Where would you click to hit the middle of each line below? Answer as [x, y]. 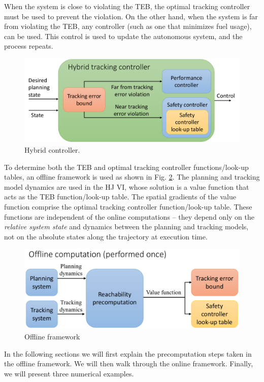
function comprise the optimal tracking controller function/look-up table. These [128, 206]
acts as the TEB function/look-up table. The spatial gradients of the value [120, 197]
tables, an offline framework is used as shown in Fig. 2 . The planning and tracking [132, 177]
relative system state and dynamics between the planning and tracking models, [126, 227]
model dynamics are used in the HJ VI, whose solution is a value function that [127, 186]
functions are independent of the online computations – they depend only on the [129, 216]
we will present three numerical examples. [69, 373]
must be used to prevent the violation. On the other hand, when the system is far [131, 16]
